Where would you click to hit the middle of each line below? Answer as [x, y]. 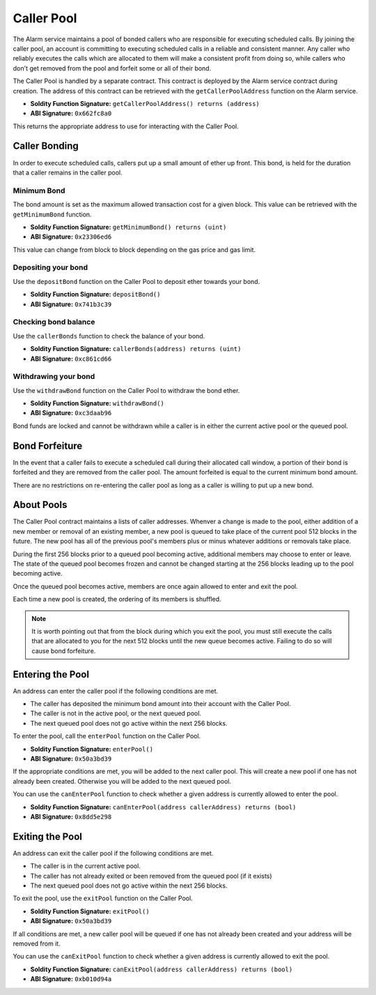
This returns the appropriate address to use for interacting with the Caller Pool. [126, 126]
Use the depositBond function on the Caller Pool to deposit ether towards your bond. [136, 281]
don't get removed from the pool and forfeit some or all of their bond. [112, 68]
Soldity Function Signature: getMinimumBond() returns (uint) [128, 227]
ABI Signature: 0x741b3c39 [71, 304]
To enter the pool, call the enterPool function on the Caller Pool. [107, 736]
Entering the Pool [51, 674]
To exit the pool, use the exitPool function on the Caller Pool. [103, 898]
